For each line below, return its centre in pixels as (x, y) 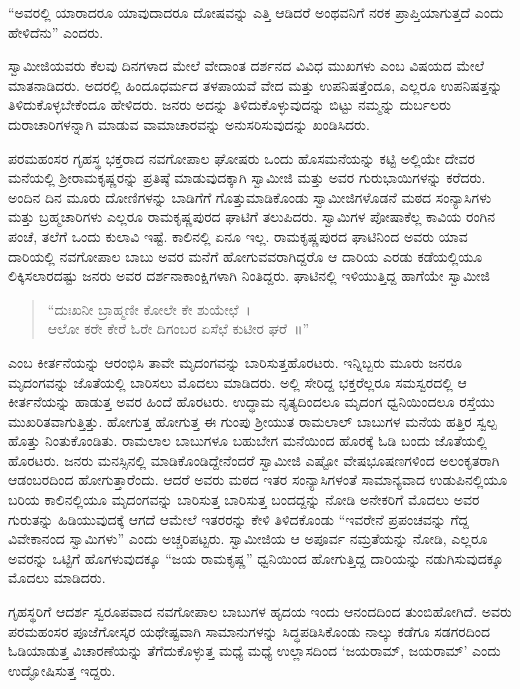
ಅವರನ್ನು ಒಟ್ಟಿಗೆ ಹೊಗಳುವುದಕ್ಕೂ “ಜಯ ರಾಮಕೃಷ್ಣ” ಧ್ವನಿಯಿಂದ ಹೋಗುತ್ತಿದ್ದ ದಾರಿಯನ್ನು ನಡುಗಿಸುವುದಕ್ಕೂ (256, 557)
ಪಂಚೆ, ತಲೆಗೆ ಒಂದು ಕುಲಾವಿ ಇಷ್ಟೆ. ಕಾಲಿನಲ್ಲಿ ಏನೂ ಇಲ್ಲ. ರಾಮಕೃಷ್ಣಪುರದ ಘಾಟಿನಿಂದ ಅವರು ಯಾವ (238, 235)
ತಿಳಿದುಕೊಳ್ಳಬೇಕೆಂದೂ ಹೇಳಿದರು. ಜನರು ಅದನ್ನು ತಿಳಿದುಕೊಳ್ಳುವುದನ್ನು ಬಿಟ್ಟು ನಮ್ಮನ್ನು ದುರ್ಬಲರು (229, 104)
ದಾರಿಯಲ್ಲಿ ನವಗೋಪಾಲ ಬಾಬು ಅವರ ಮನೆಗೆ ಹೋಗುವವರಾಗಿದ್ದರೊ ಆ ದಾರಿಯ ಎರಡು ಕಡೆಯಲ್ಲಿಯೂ (245, 255)
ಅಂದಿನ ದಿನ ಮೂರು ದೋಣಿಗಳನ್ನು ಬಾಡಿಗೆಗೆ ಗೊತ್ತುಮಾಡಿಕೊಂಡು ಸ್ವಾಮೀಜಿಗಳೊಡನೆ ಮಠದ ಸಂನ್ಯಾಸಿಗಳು (250, 196)
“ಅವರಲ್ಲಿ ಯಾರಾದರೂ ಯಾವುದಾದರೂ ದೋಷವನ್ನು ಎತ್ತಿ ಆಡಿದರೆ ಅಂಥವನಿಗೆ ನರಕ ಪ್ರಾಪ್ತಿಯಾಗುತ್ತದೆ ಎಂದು (256, 12)
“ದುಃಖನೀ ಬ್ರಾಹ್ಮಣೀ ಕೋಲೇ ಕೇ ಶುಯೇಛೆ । (149, 308)
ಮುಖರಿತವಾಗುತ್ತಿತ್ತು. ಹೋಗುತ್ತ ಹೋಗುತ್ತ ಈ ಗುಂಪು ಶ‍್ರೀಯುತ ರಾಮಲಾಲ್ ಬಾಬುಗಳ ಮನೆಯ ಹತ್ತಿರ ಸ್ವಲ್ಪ (252, 420)
